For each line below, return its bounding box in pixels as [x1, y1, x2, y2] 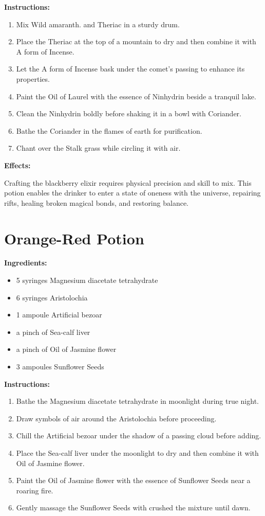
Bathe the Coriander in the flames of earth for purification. [16, 125, 202, 136]
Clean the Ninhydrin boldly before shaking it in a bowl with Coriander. [16, 108, 241, 119]
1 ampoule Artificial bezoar [16, 309, 102, 320]
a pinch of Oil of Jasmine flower [16, 344, 117, 354]
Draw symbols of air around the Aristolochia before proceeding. [16, 413, 217, 423]
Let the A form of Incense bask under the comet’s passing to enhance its [16, 63, 245, 74]
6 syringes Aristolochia [16, 292, 88, 303]
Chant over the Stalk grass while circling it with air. [16, 143, 181, 153]
